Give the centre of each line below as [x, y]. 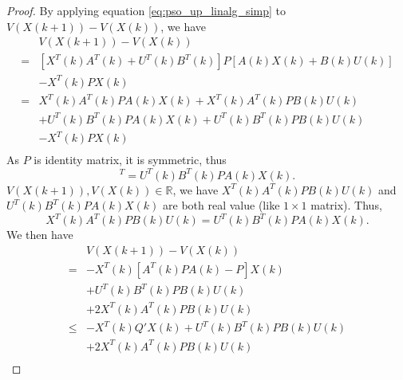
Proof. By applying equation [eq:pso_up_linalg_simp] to [146, 10]
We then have [40, 235]
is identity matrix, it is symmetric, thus [130, 160]
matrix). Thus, [346, 205]
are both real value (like [221, 205]
